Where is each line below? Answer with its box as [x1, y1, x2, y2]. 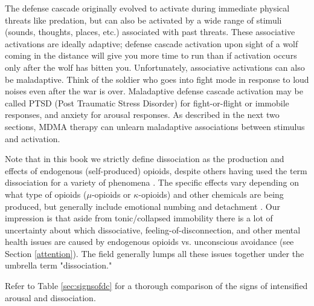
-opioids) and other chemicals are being [138, 187, 284, 200]
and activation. [5, 132, 60, 145]
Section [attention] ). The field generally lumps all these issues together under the [5, 247, 304, 259]
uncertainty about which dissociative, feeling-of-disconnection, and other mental [5, 223, 301, 236]
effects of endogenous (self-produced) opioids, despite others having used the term [5, 164, 307, 177]
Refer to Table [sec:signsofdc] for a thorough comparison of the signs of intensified [5, 279, 308, 292]
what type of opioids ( [5, 187, 87, 200]
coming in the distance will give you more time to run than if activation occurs [5, 49, 297, 62]
